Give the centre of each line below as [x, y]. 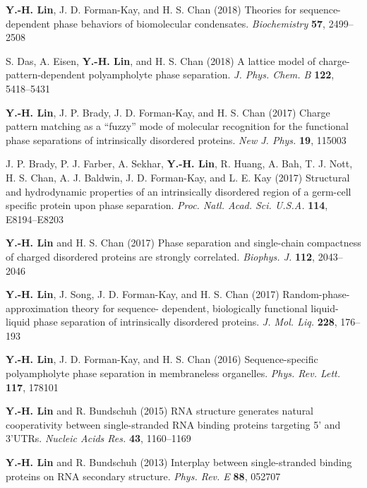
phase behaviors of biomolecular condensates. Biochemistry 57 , [189, 23]
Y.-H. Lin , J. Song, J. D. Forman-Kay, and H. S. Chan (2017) [143, 294]
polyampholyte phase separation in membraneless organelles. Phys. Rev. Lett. [173, 373]
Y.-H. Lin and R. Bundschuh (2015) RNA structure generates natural [160, 411]
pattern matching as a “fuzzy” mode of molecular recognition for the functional [177, 126]
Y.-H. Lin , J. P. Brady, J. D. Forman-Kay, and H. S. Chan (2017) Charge [168, 112]
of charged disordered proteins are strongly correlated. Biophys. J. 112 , [161, 256]
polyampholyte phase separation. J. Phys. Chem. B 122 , [211, 75]
